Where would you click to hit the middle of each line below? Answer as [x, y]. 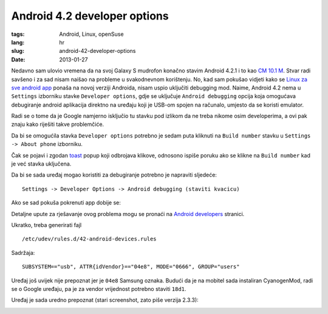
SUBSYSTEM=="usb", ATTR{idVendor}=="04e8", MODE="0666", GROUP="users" [131, 267]
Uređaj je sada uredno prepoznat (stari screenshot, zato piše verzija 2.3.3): [105, 300]
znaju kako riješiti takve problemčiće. [58, 124]
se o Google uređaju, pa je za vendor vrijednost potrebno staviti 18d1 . [99, 288]
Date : [18, 59]
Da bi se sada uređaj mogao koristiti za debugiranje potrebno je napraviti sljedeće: [114, 175]
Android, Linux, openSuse [91, 34]
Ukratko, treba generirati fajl [46, 225]
